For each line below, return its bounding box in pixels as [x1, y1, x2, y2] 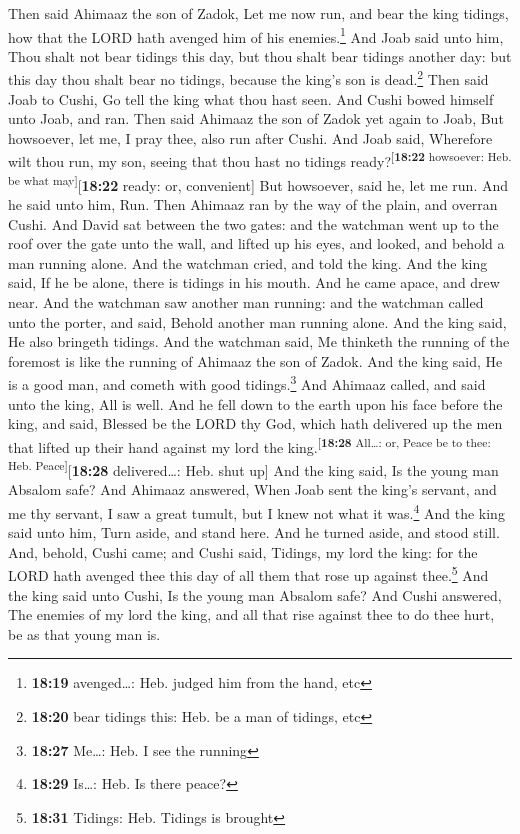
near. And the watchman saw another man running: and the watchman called [8, 291, 484, 312]
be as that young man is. [8, 623, 161, 644]
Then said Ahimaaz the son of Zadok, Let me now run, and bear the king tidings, [8, 3, 509, 23]
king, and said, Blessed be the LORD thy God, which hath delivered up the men [8, 413, 503, 434]
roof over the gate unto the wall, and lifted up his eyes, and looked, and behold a [8, 233, 505, 254]
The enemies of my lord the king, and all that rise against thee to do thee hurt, [8, 604, 495, 625]
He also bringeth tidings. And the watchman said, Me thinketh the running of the [8, 331, 510, 352]
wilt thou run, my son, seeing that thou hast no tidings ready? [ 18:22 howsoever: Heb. [8, 148, 512, 172]
